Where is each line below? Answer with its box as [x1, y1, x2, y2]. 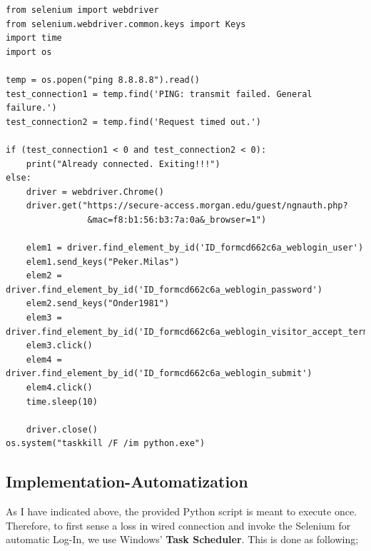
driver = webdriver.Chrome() [26, 186, 164, 197]
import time [6, 33, 62, 44]
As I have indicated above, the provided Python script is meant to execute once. [6, 504, 357, 519]
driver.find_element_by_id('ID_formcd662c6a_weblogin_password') [6, 284, 322, 295]
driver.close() [26, 424, 98, 435]
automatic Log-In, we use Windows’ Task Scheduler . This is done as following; [6, 532, 359, 547]
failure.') [6, 103, 57, 113]
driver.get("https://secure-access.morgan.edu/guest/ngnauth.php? [26, 201, 348, 211]
